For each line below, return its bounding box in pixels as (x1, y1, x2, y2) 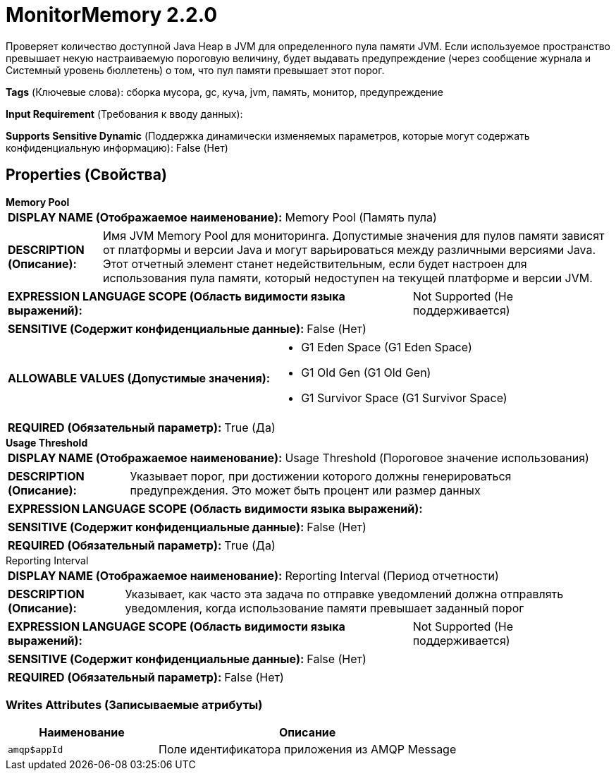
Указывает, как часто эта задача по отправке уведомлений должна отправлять (125, 586, 564, 601)
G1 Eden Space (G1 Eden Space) (301, 339, 472, 354)
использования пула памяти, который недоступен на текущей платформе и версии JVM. (102, 270, 593, 285)
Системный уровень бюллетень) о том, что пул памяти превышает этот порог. (6, 63, 385, 76)
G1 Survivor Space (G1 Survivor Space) (301, 390, 507, 405)
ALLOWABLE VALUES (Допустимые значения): (8, 370, 271, 385)
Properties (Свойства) (6, 166, 167, 184)
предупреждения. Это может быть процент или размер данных (130, 483, 481, 497)
